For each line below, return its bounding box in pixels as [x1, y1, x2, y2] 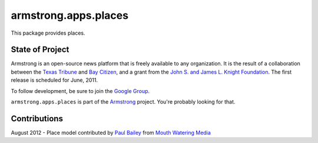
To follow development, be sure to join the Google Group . [11, 87, 150, 94]
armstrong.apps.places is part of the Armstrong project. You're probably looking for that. [11, 98, 236, 105]
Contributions [11, 114, 63, 124]
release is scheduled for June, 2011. [11, 77, 98, 84]
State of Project [11, 45, 69, 55]
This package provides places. [11, 29, 85, 36]
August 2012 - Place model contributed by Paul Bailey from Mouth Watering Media [11, 129, 211, 136]
